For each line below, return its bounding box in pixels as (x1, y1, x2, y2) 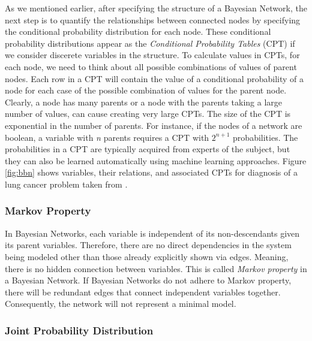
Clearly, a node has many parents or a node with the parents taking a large (5, 95, 283, 108)
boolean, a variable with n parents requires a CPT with (5, 131, 209, 143)
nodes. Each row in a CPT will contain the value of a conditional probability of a (5, 72, 304, 85)
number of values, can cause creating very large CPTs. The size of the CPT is (5, 107, 291, 120)
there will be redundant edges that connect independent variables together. (5, 285, 281, 298)
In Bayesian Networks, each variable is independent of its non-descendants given (5, 227, 300, 239)
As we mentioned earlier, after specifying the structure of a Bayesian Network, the (5, 2, 307, 14)
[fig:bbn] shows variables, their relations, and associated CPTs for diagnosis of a (5, 166, 298, 179)
